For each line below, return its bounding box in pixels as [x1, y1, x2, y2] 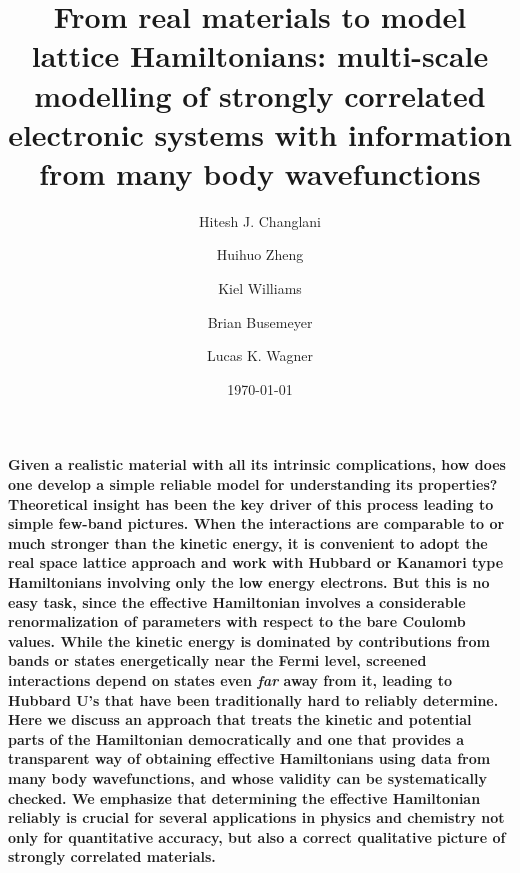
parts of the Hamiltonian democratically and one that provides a [8, 728, 465, 749]
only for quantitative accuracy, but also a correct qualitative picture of [8, 826, 506, 847]
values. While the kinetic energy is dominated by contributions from [8, 630, 490, 651]
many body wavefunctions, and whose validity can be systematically [8, 767, 488, 788]
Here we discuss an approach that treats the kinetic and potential [8, 709, 472, 730]
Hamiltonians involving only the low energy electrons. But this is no [8, 572, 490, 592]
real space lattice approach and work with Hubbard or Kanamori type [8, 552, 504, 573]
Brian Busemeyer [207, 311, 313, 332]
